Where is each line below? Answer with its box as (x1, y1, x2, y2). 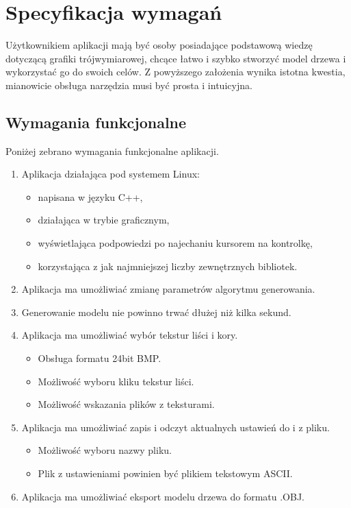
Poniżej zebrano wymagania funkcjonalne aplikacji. (5, 143, 219, 158)
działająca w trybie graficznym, (38, 213, 170, 227)
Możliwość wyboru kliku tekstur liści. (38, 374, 194, 388)
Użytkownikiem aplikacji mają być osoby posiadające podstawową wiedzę (5, 38, 313, 52)
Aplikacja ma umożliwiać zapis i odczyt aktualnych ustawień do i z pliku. (21, 420, 330, 434)
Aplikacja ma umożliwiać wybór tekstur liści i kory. (21, 328, 238, 342)
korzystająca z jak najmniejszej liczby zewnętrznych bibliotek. (38, 258, 298, 273)
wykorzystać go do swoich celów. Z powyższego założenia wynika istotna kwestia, (5, 64, 346, 79)
